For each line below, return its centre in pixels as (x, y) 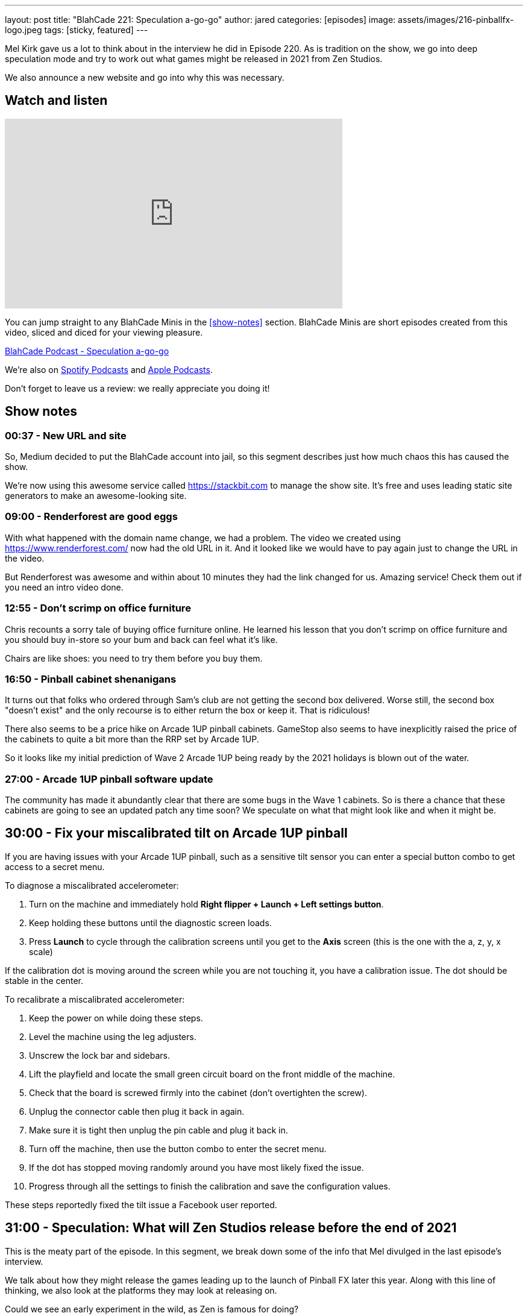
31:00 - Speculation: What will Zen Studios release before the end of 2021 (231, 1228)
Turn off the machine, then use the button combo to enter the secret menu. (178, 1148)
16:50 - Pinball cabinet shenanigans (91, 679)
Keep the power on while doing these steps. (116, 1018)
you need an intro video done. (64, 587)
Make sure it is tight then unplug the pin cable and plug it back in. (159, 1130)
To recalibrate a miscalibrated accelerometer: (95, 999)
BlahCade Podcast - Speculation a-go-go (87, 351)
